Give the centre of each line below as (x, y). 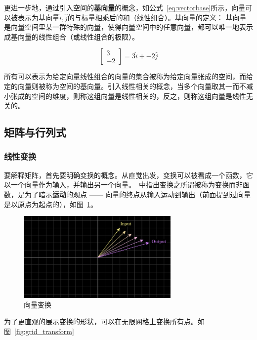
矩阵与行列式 (35, 132)
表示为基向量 (38, 17)
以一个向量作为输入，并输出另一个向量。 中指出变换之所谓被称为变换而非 (123, 185)
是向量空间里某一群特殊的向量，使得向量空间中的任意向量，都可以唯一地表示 (128, 27)
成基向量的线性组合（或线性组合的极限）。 (71, 36)
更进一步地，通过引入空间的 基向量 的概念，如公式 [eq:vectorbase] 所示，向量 (125, 7)
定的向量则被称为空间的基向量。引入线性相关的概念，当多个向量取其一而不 (125, 86)
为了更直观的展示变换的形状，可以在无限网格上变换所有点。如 (104, 321)
